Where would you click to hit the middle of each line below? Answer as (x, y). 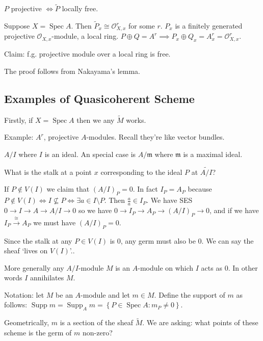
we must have (55, 222)
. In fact (145, 189)
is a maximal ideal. (213, 154)
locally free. (80, 8)
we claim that (68, 189)
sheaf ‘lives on (26, 251)
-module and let (105, 294)
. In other (243, 267)
